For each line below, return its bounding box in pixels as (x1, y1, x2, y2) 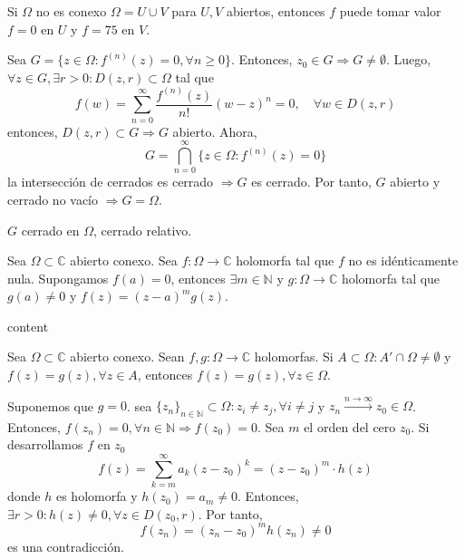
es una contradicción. (7, 536, 124, 555)
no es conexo (35, 2, 107, 20)
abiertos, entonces (226, 2, 325, 20)
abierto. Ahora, (172, 121, 257, 140)
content (7, 316, 49, 335)
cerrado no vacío (7, 189, 99, 208)
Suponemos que (7, 396, 93, 415)
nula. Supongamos (7, 268, 109, 287)
